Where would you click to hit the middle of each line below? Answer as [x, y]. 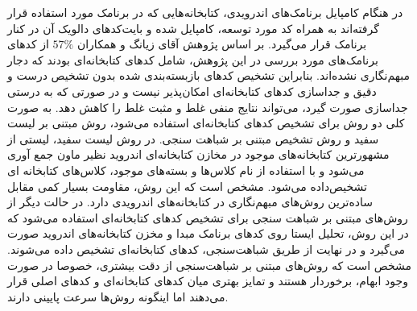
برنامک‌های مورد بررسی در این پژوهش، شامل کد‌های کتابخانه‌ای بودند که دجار [193, 59]
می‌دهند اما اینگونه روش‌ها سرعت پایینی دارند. [118, 296]
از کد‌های [28, 44]
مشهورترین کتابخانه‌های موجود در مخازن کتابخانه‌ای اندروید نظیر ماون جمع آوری [198, 154]
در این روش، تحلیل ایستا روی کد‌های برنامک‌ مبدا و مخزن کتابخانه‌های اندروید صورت [208, 233]
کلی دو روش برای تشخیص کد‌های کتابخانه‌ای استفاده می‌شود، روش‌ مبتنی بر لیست [206, 123]
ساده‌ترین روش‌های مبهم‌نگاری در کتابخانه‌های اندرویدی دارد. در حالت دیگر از [190, 202]
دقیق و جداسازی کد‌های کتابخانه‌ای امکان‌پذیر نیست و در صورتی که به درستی [192, 91]
